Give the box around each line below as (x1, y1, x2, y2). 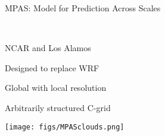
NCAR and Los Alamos (5, 42, 91, 54)
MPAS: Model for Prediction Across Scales (5, 2, 161, 14)
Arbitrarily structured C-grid (5, 101, 111, 113)
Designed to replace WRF (5, 61, 99, 74)
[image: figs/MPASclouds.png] (5, 122, 124, 131)
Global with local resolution (5, 81, 107, 94)
